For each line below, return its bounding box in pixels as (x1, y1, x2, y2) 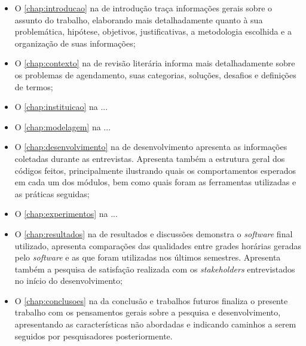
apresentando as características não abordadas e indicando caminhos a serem (14, 318, 296, 330)
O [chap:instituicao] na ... (14, 100, 108, 113)
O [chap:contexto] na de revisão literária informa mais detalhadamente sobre (14, 57, 295, 69)
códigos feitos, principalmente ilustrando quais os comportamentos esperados (14, 164, 296, 176)
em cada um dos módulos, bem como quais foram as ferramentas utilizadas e (14, 176, 296, 188)
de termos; (14, 80, 53, 93)
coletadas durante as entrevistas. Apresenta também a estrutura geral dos (14, 152, 285, 164)
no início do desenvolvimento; (14, 274, 123, 287)
